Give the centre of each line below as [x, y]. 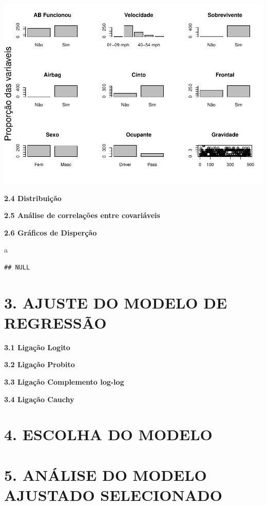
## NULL [17, 267]
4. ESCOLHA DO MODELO [108, 434]
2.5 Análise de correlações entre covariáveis [82, 215]
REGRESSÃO [55, 322]
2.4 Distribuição [33, 198]
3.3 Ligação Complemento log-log [64, 381]
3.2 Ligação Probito [40, 364]
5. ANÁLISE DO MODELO [106, 474]
